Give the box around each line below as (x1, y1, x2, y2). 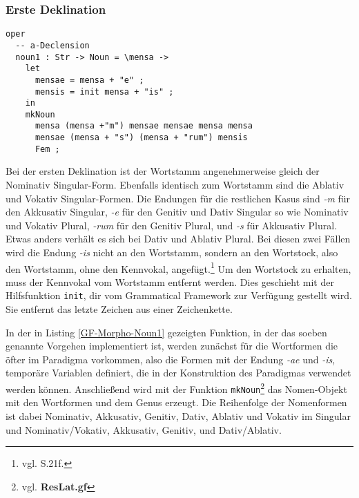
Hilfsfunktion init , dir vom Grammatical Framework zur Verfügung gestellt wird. (6, 288, 352, 303)
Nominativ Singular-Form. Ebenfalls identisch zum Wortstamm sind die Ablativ (6, 178, 345, 192)
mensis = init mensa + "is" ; (35, 86, 174, 97)
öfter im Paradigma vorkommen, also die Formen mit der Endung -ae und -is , (6, 352, 336, 366)
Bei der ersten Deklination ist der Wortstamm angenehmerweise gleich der (6, 164, 320, 178)
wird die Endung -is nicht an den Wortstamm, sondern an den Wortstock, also (6, 245, 338, 259)
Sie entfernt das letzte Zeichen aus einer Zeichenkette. (6, 302, 233, 316)
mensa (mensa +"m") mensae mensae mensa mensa (35, 121, 253, 131)
